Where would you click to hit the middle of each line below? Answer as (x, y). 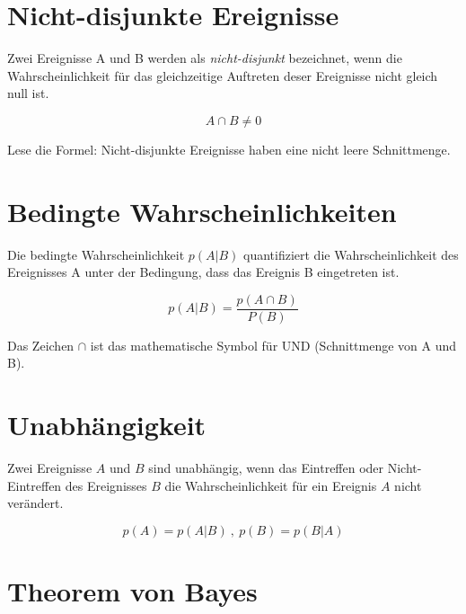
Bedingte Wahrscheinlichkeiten (202, 211)
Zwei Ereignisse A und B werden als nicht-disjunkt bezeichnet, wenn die (205, 58)
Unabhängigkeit (107, 425)
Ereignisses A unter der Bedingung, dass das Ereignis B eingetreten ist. (203, 272)
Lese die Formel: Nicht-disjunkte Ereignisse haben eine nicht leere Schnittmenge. (229, 149)
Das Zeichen (41, 345)
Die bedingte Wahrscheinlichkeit (96, 254)
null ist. (28, 93)
